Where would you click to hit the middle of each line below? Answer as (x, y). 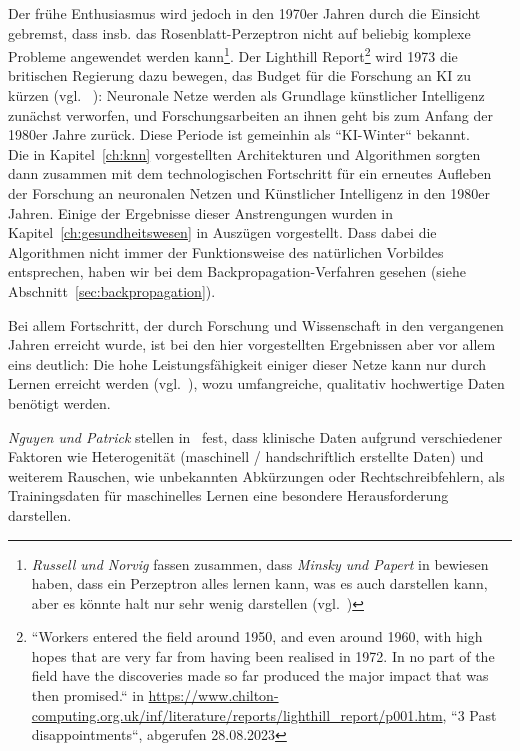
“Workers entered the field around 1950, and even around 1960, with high (257, 636)
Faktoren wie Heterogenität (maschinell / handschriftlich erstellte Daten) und (246, 456)
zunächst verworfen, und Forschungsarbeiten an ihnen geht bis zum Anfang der (250, 114)
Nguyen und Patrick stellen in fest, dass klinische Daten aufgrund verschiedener (255, 436)
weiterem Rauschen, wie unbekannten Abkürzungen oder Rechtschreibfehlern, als (256, 475)
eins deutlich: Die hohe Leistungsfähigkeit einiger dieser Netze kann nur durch (247, 363)
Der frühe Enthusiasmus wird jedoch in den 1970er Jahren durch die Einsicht (244, 13)
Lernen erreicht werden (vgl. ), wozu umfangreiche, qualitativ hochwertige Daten (256, 383)
